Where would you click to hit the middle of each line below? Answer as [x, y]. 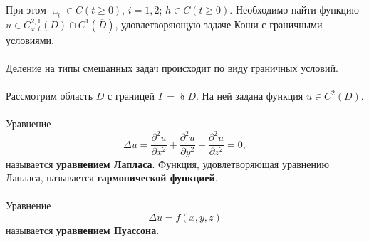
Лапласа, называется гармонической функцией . [112, 178]
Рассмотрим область [50, 96]
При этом [26, 9]
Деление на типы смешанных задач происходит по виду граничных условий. [172, 67]
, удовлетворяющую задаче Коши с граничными [219, 24]
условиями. [30, 40]
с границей [131, 96]
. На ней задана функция [249, 96]
